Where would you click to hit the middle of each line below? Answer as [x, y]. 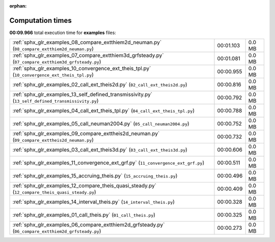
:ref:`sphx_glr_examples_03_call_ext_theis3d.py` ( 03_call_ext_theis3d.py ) [100, 150]
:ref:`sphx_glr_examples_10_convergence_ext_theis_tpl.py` [82, 69]
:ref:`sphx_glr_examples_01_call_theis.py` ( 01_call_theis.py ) [84, 215]
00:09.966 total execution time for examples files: [63, 33]
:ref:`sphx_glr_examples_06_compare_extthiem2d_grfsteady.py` [89, 225]
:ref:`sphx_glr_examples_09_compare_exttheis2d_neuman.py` [86, 134]
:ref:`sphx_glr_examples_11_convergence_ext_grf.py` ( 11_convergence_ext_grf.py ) [108, 163]
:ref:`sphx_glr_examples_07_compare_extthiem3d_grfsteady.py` [88, 55]
